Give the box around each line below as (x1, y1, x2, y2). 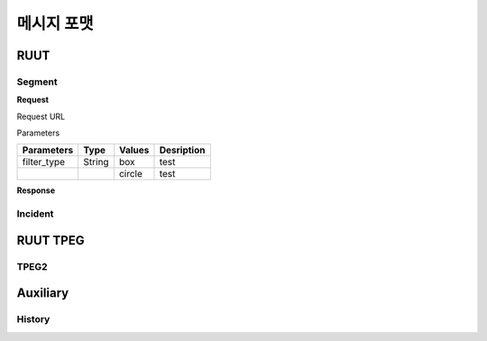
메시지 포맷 (16, 14, 94, 33)
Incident (16, 207, 54, 220)
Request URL (16, 111, 66, 122)
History (16, 313, 51, 326)
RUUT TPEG (16, 233, 85, 248)
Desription (159, 144, 206, 157)
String (83, 156, 109, 169)
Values (118, 144, 150, 157)
